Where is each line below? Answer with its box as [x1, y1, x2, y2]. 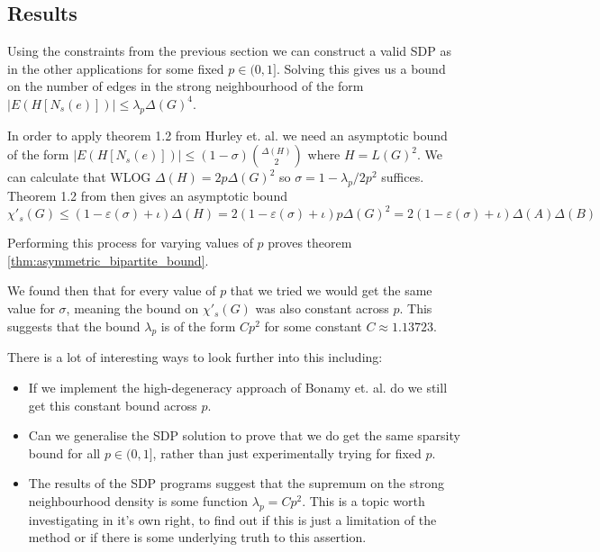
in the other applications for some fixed [7, 59, 224, 77]
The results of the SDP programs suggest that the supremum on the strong [28, 474, 444, 493]
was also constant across [255, 299, 389, 318]
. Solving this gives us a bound [276, 59, 446, 77]
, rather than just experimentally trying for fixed [152, 443, 422, 462]
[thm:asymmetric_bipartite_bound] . [7, 250, 209, 269]
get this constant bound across [28, 395, 197, 414]
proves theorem [268, 233, 352, 252]
